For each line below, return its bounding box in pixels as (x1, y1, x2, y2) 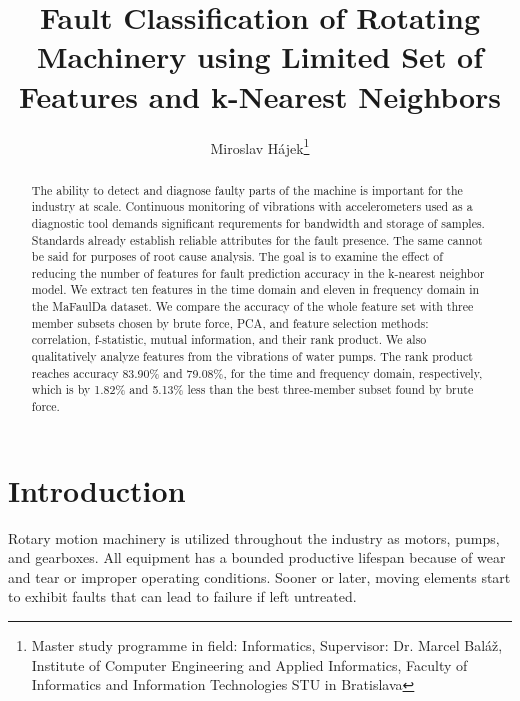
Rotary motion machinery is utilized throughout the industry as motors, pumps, (8, 527, 500, 548)
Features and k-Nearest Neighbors (18, 75, 502, 116)
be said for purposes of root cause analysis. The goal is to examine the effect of (31, 248, 443, 265)
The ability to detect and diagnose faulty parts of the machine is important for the (31, 181, 463, 198)
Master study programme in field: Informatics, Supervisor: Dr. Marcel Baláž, (31, 635, 503, 656)
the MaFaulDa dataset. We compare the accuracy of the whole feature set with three (31, 298, 474, 315)
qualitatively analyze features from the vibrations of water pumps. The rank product (31, 348, 473, 365)
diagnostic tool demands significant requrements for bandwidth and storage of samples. (31, 214, 485, 231)
